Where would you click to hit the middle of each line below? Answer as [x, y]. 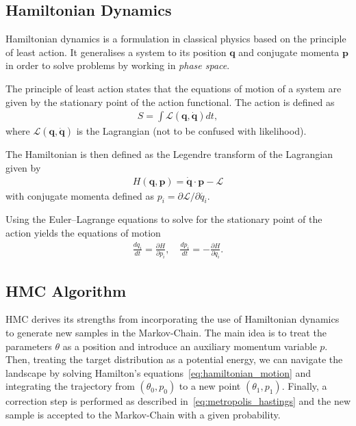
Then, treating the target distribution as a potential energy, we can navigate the [174, 359]
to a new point [210, 386]
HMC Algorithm [66, 290]
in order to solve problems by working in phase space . [118, 65]
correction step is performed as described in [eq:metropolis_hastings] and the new [178, 401]
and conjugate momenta [289, 52]
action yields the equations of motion [83, 233]
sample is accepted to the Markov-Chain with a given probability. [143, 414]
